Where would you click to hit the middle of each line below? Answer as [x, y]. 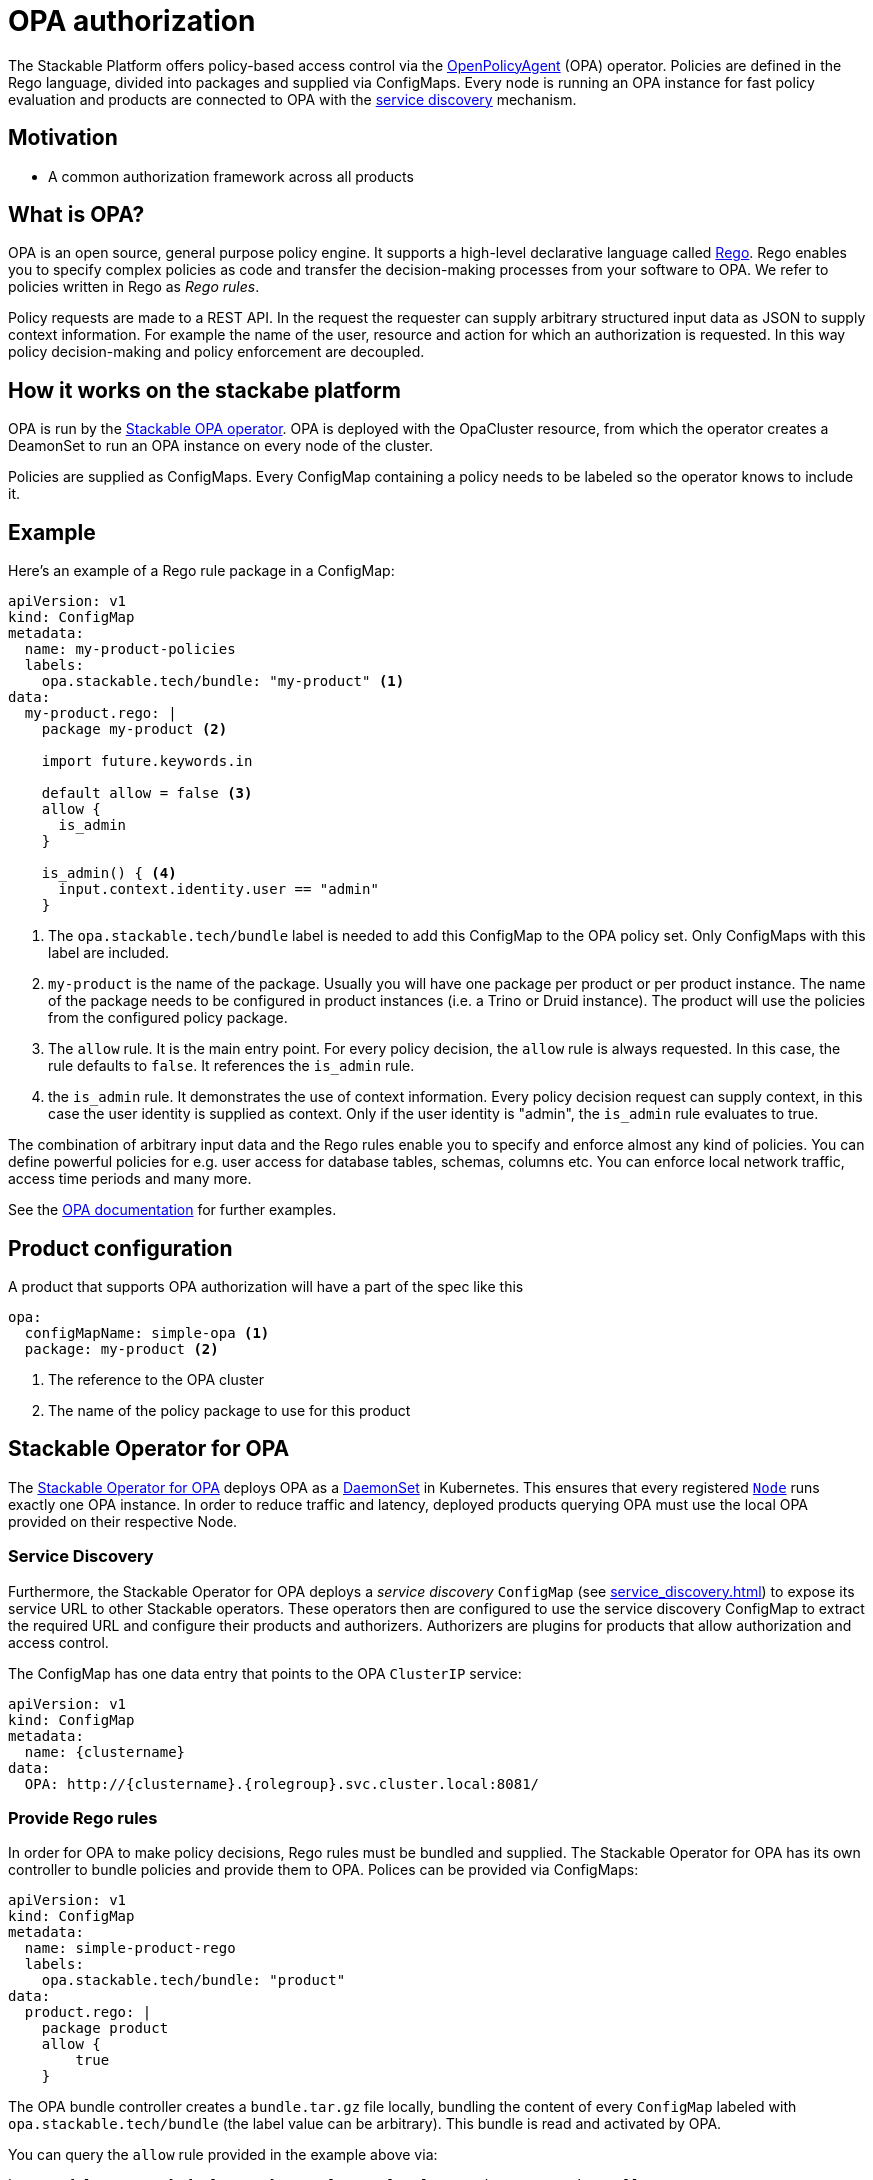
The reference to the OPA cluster [156, 1379]
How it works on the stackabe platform [204, 390]
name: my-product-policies [130, 649]
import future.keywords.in [147, 761]
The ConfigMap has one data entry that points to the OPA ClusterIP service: [265, 1673]
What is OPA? [76, 215]
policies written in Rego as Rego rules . [134, 287]
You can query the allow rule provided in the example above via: [223, 2155]
